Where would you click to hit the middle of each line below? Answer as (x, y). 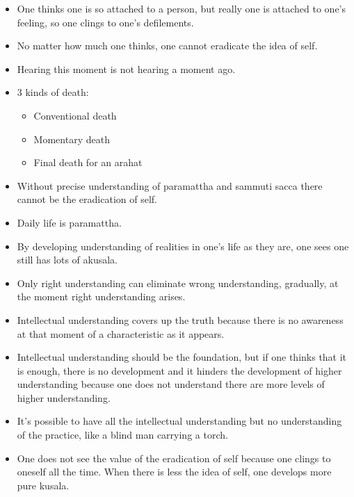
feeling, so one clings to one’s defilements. (105, 22)
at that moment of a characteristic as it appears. (121, 333)
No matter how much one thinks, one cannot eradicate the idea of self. (167, 46)
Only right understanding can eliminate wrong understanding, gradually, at (178, 283)
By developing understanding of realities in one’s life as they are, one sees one (183, 246)
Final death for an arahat (88, 162)
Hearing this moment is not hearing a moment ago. (126, 68)
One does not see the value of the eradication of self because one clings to (174, 458)
